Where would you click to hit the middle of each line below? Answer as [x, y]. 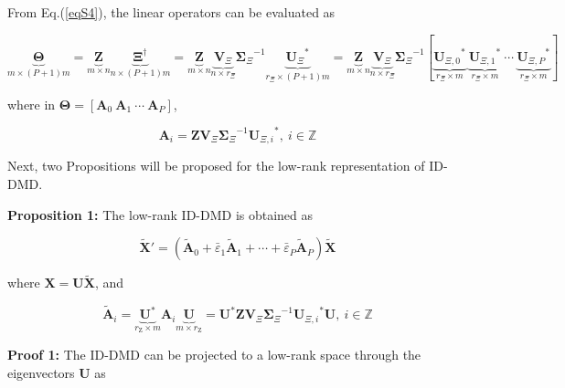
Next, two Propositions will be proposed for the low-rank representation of [216, 166]
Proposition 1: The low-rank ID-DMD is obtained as [160, 214]
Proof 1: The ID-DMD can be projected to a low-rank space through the [214, 354]
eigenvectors [41, 372]
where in [32, 104]
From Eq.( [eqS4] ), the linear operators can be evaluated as [171, 12]
